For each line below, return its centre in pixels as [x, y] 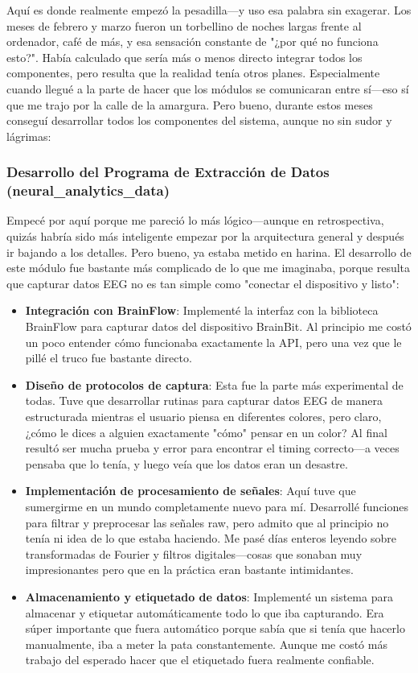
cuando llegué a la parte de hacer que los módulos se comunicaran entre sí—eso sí [208, 88]
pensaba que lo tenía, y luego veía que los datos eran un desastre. [186, 463]
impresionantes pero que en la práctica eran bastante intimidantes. [189, 570]
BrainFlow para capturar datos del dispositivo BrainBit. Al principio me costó [218, 326]
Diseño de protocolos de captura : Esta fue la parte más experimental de [214, 384]
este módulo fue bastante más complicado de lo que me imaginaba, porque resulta [209, 268]
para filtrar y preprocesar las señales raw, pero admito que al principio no [207, 522]
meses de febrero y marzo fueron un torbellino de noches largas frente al [184, 25]
